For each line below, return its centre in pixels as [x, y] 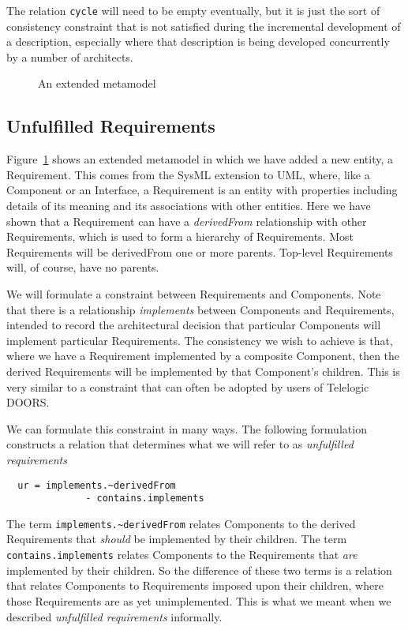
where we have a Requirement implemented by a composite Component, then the [203, 356]
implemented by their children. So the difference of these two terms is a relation [199, 570]
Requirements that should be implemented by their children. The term [177, 539]
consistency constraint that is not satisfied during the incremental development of [204, 26]
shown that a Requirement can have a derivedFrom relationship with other [187, 221]
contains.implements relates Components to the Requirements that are [182, 555]
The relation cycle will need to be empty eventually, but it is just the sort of [193, 10]
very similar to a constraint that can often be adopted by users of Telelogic [188, 386]
